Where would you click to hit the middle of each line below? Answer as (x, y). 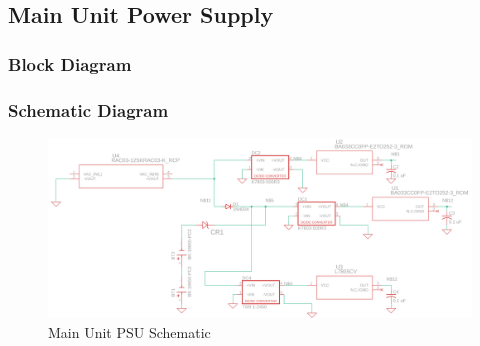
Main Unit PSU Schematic (129, 331)
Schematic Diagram (88, 109)
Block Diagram (70, 63)
